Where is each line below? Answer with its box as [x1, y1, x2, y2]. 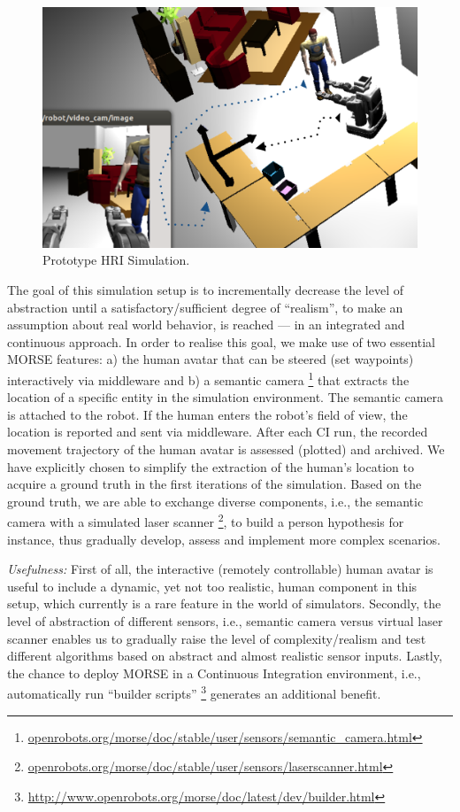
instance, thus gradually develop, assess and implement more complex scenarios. [7, 530, 441, 548]
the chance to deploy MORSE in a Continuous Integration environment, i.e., [7, 663, 421, 682]
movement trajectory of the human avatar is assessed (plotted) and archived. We [7, 439, 445, 458]
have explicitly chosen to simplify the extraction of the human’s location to [7, 457, 414, 476]
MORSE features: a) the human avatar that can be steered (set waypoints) [7, 350, 414, 368]
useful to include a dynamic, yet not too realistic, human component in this [7, 576, 418, 595]
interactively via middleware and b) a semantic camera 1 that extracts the [7, 367, 410, 389]
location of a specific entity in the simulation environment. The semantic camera [7, 388, 443, 406]
